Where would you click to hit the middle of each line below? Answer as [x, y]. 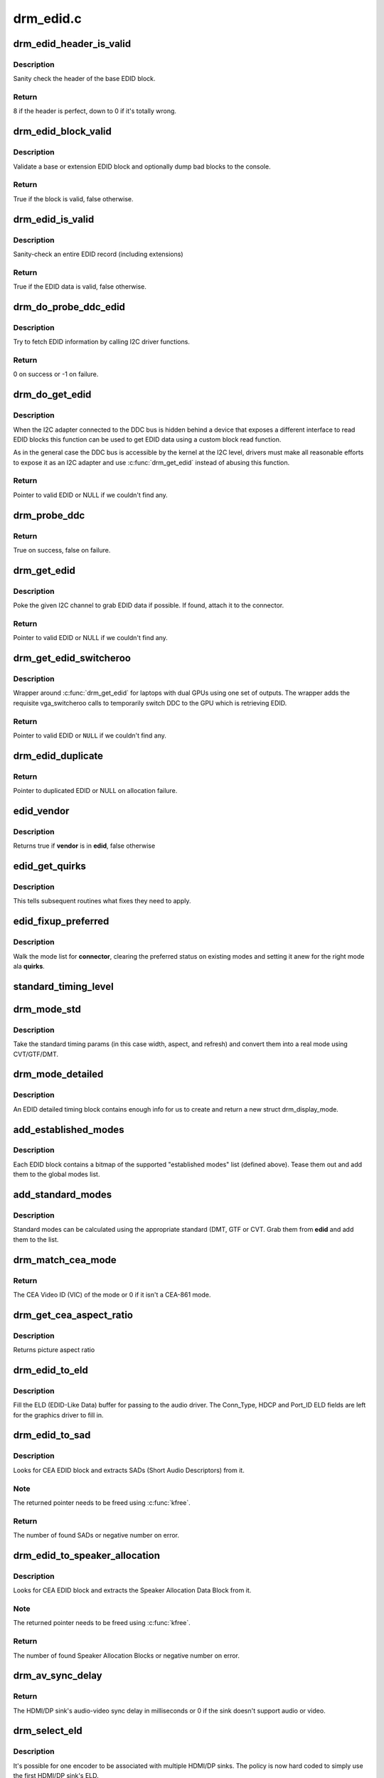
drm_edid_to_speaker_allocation [86, 1555]
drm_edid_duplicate [58, 756]
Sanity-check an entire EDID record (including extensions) [98, 254]
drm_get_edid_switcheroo [72, 658]
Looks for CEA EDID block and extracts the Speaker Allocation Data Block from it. [132, 1590]
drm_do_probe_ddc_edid [69, 307]
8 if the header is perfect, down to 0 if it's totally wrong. [95, 111]
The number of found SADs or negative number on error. [96, 1535]
